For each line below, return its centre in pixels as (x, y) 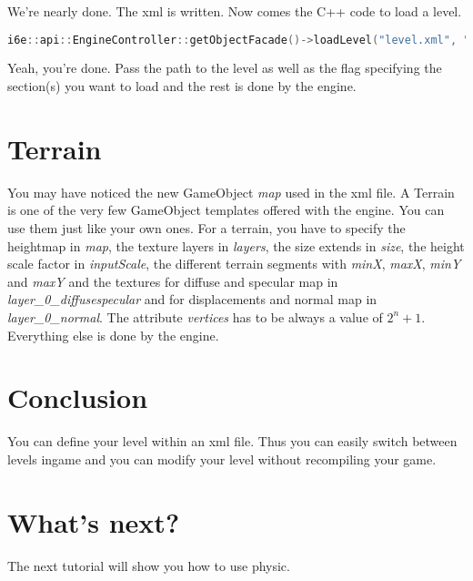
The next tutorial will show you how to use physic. (149, 565)
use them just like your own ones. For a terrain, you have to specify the (206, 227)
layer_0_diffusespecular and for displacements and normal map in (192, 299)
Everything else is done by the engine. (113, 335)
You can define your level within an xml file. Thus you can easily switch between (232, 441)
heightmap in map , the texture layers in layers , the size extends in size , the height (236, 245)
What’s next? (94, 521)
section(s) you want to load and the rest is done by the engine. (182, 86)
